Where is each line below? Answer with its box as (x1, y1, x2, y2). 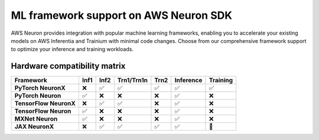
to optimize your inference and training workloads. (11, 46, 134, 53)
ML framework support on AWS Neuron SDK (11, 9, 233, 22)
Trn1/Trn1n (117, 76, 148, 85)
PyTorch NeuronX (14, 84, 66, 92)
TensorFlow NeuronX (14, 99, 76, 108)
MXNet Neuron (14, 115, 58, 123)
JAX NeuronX (14, 122, 54, 131)
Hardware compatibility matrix (11, 61, 126, 71)
